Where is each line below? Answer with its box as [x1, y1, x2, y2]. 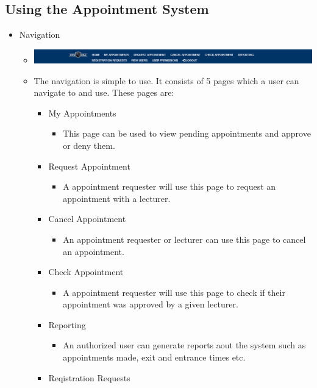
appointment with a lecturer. [63, 192, 171, 204]
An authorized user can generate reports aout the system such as [63, 339, 306, 351]
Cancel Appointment [48, 212, 126, 225]
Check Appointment [48, 265, 124, 278]
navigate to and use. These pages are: [34, 86, 174, 99]
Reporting [48, 318, 86, 331]
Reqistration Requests [48, 371, 130, 384]
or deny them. [63, 138, 115, 151]
